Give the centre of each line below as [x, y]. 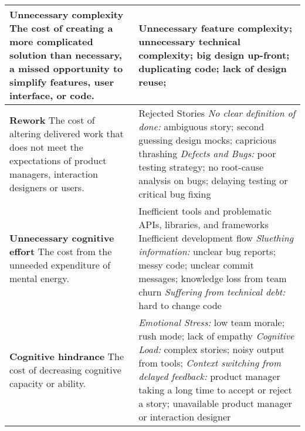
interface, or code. [52, 95]
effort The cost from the [61, 251]
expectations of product [58, 160]
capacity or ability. [48, 383]
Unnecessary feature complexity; [216, 28]
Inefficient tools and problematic [205, 211]
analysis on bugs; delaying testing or [213, 180]
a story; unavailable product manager [215, 403]
